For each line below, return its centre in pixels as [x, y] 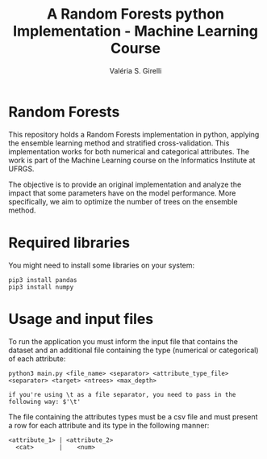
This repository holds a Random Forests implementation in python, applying [134, 134]
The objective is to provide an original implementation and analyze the [125, 184]
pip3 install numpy [41, 287]
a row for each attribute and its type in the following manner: [109, 425]
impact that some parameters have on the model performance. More [122, 193]
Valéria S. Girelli [136, 70]
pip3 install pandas [43, 280]
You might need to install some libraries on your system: [102, 265]
